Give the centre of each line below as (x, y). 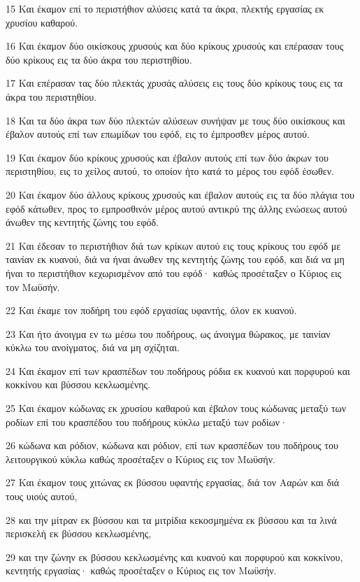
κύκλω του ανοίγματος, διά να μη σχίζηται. (93, 347)
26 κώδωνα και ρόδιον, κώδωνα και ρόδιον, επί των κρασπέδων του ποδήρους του (172, 445)
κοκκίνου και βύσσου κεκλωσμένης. (78, 384)
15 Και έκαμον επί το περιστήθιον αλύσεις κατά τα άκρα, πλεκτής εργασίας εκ (165, 8)
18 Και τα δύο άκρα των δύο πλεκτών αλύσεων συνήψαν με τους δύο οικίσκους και (175, 120)
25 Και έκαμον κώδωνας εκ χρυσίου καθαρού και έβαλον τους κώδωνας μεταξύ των (176, 408)
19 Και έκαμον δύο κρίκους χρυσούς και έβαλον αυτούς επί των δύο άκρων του (167, 157)
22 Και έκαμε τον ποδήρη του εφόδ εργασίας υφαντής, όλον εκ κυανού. (151, 310)
